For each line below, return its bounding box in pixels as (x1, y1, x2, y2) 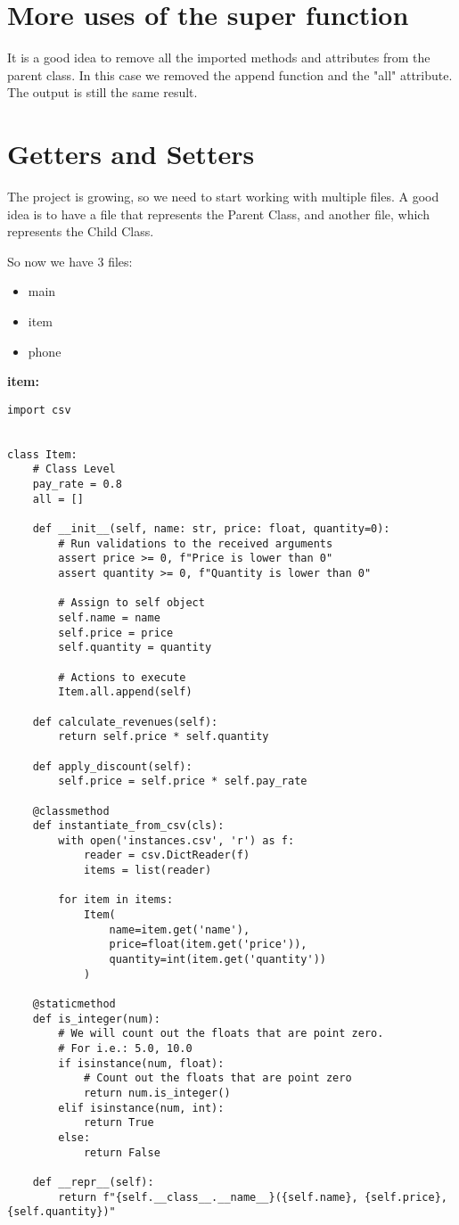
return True (83, 1116, 154, 1130)
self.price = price (58, 626, 174, 639)
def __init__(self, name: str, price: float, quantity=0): (32, 522, 390, 536)
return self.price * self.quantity (58, 730, 269, 744)
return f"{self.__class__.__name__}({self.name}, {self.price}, (58, 1190, 447, 1204)
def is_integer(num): (32, 1012, 160, 1025)
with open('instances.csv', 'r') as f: (58, 834, 295, 847)
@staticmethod (32, 998, 116, 1011)
